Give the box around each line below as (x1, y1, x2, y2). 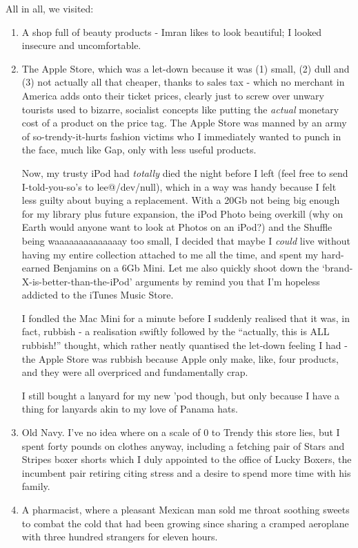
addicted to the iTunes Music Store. (21, 287, 174, 302)
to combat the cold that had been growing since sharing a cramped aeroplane (21, 516, 349, 530)
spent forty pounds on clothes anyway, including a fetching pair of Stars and (21, 438, 345, 453)
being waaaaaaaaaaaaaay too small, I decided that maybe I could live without (21, 233, 350, 247)
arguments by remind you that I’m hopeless (135, 274, 320, 288)
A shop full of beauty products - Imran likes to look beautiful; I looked (21, 24, 322, 39)
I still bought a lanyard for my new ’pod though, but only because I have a (21, 388, 340, 402)
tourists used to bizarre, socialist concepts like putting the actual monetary (21, 102, 339, 116)
